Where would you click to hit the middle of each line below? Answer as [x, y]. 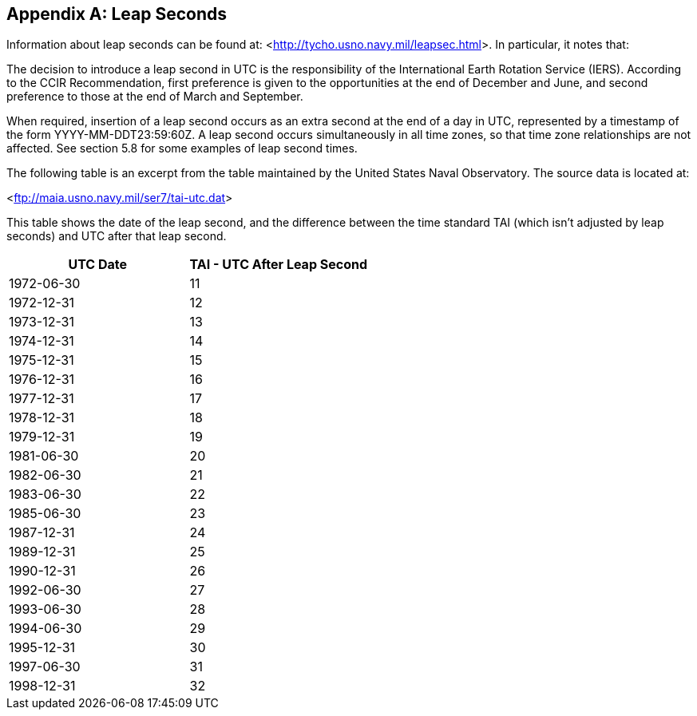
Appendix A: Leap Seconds [117, 14]
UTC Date [98, 265]
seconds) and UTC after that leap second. [117, 236]
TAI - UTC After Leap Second [279, 265]
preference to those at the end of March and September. [155, 97]
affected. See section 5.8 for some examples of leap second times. [182, 148]
